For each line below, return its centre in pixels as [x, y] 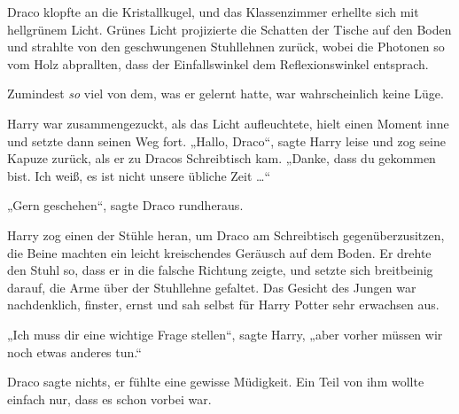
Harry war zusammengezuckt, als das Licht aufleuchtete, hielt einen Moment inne [228, 123]
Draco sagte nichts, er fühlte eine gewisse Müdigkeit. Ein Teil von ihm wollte [216, 382]
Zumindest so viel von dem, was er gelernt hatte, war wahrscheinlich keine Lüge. [226, 94]
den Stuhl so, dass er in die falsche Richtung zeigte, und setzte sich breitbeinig [220, 270]
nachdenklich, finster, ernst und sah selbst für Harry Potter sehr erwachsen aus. [223, 305]
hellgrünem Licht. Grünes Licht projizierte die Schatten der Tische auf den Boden [229, 29]
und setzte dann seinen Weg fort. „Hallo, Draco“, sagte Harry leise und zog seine [226, 141]
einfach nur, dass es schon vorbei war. [109, 398]
